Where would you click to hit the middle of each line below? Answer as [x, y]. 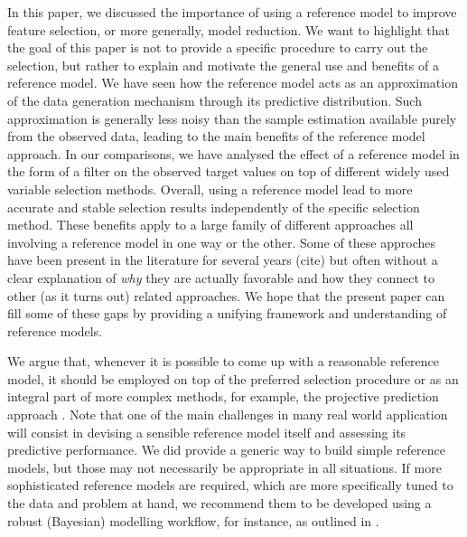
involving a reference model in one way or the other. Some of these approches [221, 242]
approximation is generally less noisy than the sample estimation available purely [232, 118]
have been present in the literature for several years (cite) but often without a [223, 260]
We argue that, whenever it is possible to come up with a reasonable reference [224, 361]
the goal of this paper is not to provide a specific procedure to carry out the [218, 47]
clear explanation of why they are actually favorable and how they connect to [221, 277]
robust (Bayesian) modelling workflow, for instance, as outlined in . [193, 520]
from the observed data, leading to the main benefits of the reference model [216, 136]
